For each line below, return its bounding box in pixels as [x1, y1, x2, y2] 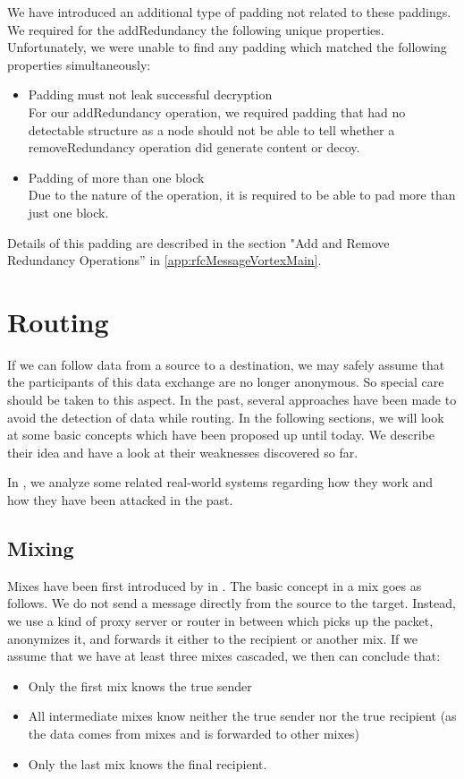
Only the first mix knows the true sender [28, 676, 252, 695]
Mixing [7, 534, 74, 561]
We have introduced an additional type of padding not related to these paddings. [7, 3, 451, 21]
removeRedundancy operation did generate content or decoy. [28, 138, 360, 157]
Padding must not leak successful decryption [28, 85, 273, 104]
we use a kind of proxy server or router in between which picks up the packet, [7, 611, 434, 629]
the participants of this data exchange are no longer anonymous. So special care [7, 372, 444, 391]
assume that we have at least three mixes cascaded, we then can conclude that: [7, 646, 441, 665]
